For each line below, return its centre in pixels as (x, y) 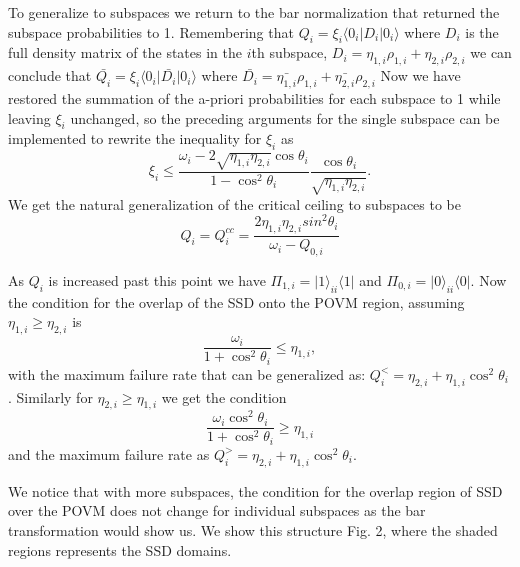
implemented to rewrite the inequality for (135, 138)
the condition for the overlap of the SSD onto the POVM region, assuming (236, 301)
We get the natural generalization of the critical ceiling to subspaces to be (234, 203)
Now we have (420, 75)
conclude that (50, 75)
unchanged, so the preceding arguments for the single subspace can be (285, 117)
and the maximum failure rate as (109, 453)
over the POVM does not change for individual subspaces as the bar (217, 510)
